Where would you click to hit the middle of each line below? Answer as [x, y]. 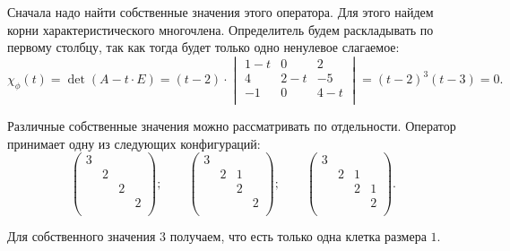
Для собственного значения [82, 236]
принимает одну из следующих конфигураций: [134, 143]
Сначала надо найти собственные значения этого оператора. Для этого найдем [220, 12]
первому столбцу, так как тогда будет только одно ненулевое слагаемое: [203, 47]
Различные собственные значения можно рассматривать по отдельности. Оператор [232, 126]
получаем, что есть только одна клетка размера [298, 236]
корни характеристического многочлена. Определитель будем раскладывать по [220, 29]
